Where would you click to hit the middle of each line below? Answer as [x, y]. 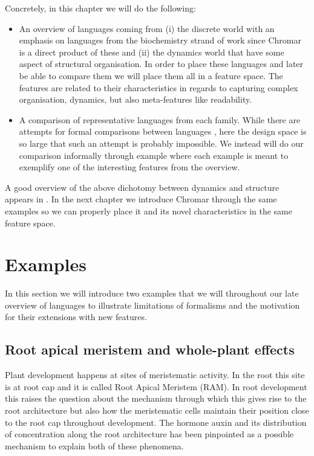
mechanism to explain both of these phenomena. [94, 445]
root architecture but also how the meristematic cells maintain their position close [157, 410]
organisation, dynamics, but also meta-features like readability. [136, 99]
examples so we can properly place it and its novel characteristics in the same [149, 210]
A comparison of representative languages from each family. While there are [160, 119]
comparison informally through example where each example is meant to [154, 155]
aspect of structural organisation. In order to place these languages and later [161, 64]
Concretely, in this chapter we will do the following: [100, 8]
